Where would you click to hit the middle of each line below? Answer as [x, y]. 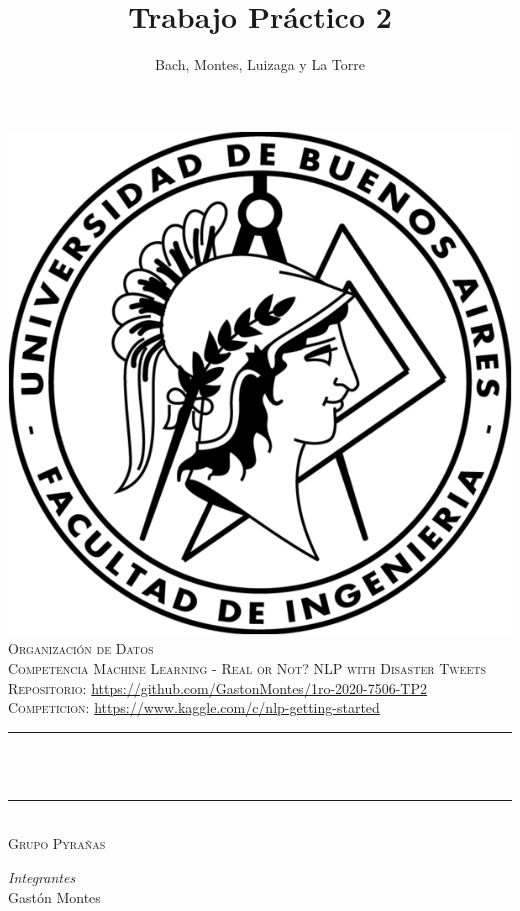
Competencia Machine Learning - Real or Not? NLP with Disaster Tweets [247, 667]
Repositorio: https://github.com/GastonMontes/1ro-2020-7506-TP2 [218, 687]
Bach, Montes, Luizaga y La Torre [260, 64]
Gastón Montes [54, 896]
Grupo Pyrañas [57, 843]
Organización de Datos [81, 648]
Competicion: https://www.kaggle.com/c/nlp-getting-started [194, 707]
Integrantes [42, 877]
